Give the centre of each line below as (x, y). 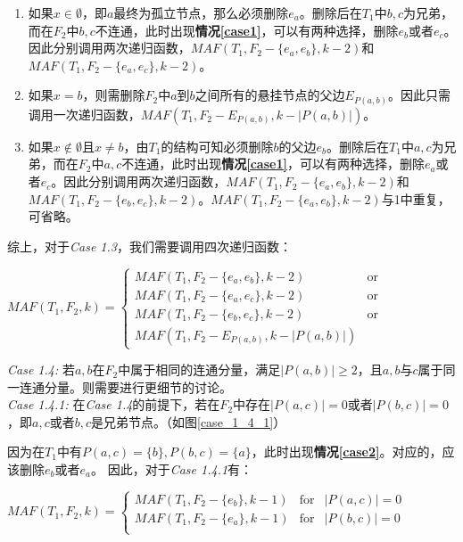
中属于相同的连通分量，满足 (199, 370)
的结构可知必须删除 (217, 146)
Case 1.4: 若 (41, 370)
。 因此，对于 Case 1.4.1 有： (172, 469)
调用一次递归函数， (84, 114)
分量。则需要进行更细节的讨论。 (138, 386)
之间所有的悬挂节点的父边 (270, 95)
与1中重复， (416, 198)
